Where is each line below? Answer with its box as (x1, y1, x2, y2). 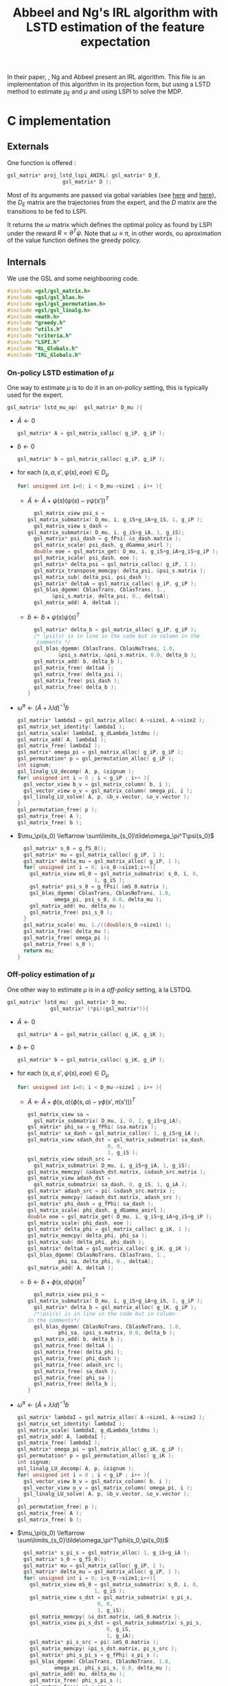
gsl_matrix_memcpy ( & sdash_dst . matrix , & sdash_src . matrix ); (27, 1168, 206, 1175)
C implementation (7, 113, 111, 129)
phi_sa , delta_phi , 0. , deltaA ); (58, 1258, 155, 1264)
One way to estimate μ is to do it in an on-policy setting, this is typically (7, 383, 209, 391)
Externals (7, 140, 49, 152)
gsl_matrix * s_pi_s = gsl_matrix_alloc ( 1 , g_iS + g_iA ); (23, 1549, 190, 1556)
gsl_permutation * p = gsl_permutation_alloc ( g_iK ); (16, 1452, 174, 1459)
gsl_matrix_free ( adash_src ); (33, 1361, 124, 1368)
